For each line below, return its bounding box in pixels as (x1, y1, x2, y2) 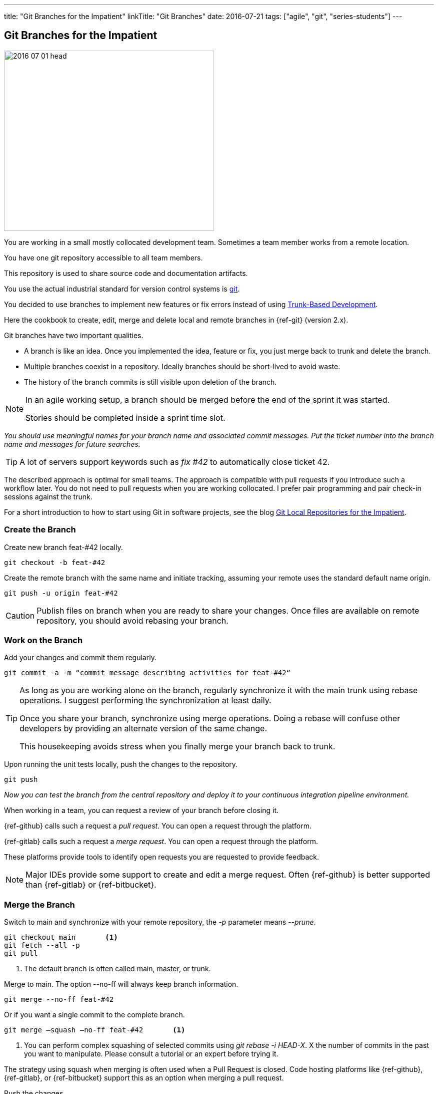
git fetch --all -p (4, 941, 80, 950)
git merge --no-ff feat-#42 (4, 995, 114, 1004)
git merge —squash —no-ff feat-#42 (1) (4, 1026, 185, 1034)
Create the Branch (4, 524, 76, 535)
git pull (4, 949, 38, 958)
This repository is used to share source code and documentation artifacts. (4, 268, 248, 278)
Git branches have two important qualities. (4, 331, 143, 340)
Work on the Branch (4, 635, 83, 645)
